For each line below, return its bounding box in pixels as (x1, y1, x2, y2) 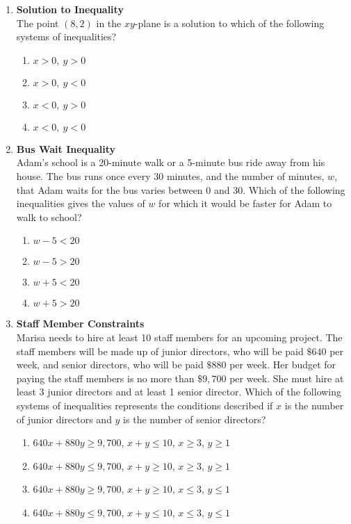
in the (96, 15, 122, 30)
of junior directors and (16, 411, 112, 426)
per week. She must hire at (229, 370, 344, 385)
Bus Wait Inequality (16, 141, 116, 156)
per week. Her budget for (229, 357, 336, 372)
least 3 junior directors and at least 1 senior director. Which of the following (16, 384, 342, 399)
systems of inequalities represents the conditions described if (16, 398, 273, 412)
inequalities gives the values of (16, 196, 145, 211)
